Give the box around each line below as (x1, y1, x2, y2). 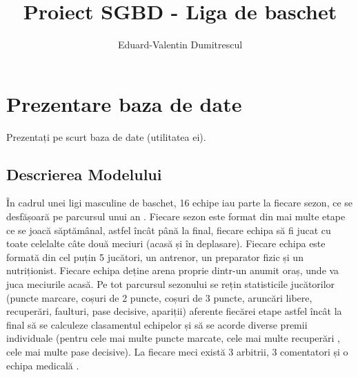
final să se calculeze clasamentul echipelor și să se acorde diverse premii (6, 317, 308, 331)
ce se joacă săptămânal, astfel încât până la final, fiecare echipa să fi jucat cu (6, 222, 331, 237)
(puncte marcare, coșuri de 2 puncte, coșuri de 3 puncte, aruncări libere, (6, 290, 312, 304)
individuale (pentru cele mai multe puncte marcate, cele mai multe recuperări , (6, 331, 340, 345)
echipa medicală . (6, 358, 79, 372)
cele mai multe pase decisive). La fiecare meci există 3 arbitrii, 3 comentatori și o (6, 344, 348, 358)
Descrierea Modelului (6, 163, 162, 184)
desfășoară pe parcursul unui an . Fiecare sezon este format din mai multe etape (6, 209, 346, 224)
